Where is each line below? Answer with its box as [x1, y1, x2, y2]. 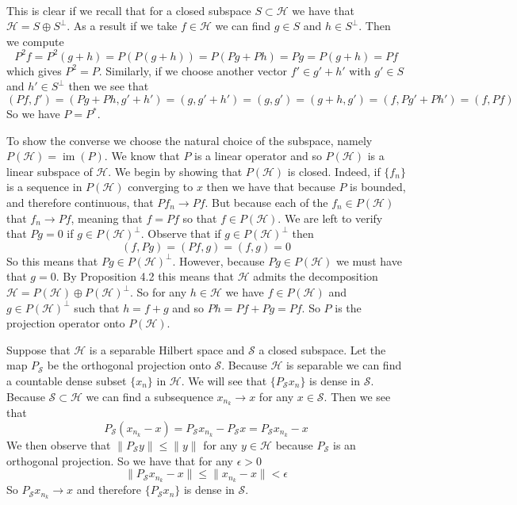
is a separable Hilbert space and [89, 341, 245, 358]
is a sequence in [6, 178, 82, 195]
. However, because [172, 252, 265, 269]
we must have [335, 252, 402, 269]
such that [74, 299, 120, 316]
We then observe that [6, 437, 111, 453]
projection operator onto [6, 315, 125, 331]
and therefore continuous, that [6, 194, 154, 211]
